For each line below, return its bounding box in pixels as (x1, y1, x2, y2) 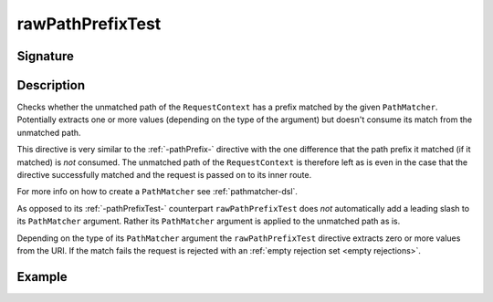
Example (16, 269, 68, 285)
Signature (16, 48, 75, 64)
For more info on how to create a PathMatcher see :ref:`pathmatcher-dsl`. (16, 186, 299, 197)
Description (16, 78, 86, 93)
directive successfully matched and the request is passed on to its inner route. (16, 170, 312, 181)
